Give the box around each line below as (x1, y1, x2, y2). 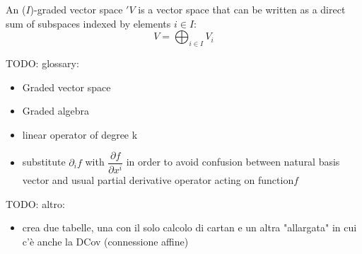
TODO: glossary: (6, 55, 79, 70)
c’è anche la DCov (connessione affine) (22, 234, 189, 249)
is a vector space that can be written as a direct (138, 2, 346, 16)
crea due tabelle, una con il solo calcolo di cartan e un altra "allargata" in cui (22, 220, 357, 235)
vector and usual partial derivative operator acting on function (22, 173, 294, 187)
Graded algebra (22, 103, 90, 118)
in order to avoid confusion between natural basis (126, 154, 340, 169)
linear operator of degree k (22, 127, 138, 142)
